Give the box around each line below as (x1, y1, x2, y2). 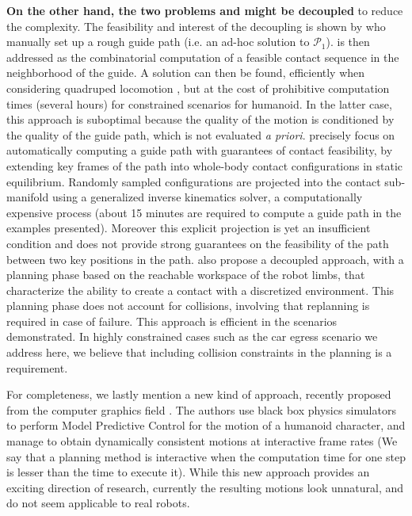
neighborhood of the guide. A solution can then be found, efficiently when (6, 64, 365, 81)
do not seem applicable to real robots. (6, 495, 190, 511)
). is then (326, 33, 370, 50)
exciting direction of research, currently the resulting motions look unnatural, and (6, 479, 404, 495)
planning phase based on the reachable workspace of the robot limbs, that (6, 266, 365, 283)
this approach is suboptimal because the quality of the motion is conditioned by (6, 111, 395, 128)
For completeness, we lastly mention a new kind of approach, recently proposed (6, 386, 391, 403)
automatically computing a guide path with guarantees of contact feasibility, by (6, 142, 393, 159)
